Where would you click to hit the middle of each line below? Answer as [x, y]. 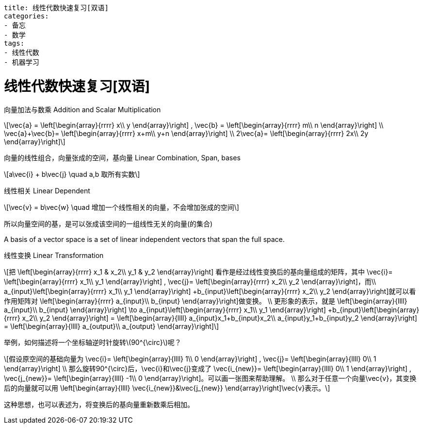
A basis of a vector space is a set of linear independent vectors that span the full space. [144, 239]
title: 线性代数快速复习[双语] [56, 8]
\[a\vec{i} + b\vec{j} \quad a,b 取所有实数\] [72, 174]
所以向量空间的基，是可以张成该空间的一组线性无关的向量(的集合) [108, 223]
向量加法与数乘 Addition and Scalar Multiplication [82, 109]
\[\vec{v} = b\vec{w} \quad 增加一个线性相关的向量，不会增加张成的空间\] [122, 207]
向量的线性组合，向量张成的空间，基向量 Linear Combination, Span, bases [122, 157]
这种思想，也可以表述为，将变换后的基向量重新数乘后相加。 [99, 404]
